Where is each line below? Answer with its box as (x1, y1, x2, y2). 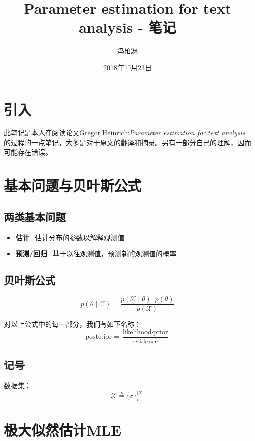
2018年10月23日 (103, 62, 152, 72)
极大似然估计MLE (4, 420, 122, 440)
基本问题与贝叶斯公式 (4, 175, 142, 196)
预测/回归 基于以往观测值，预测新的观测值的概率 (15, 248, 177, 259)
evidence (132, 338, 158, 345)
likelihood (123, 328, 152, 336)
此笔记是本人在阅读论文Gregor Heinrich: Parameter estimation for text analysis (4, 127, 245, 138)
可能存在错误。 (4, 147, 52, 157)
